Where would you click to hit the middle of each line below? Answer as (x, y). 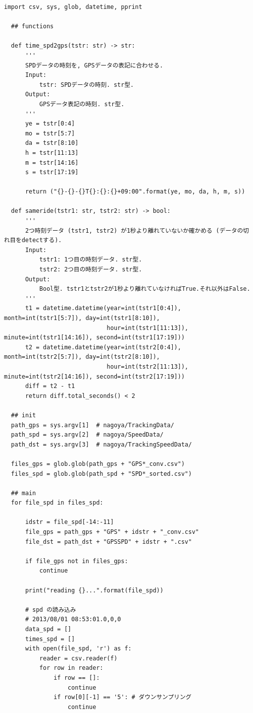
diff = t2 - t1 (50, 386)
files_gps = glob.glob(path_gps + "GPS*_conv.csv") (98, 464)
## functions (32, 27)
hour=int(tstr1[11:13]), (148, 328)
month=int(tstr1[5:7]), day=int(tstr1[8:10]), (82, 318)
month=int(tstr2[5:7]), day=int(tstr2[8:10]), (82, 357)
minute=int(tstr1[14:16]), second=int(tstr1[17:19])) (95, 338)
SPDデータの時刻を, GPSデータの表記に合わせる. (94, 65)
